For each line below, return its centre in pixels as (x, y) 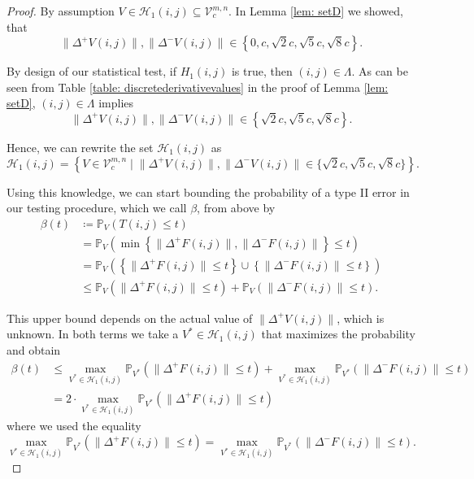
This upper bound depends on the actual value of (130, 318)
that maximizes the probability (339, 334)
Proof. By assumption (61, 11)
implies (116, 103)
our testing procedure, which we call (97, 208)
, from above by (236, 208)
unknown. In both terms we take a (93, 334)
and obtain (34, 350)
